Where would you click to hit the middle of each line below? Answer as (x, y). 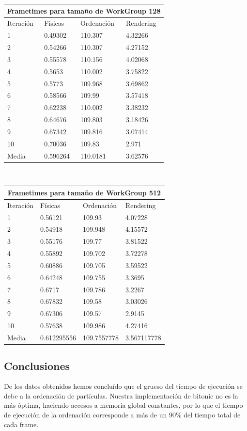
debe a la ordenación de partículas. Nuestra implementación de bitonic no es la (121, 395)
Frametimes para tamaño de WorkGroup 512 (84, 192)
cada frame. (21, 424)
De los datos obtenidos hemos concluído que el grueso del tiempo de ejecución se (123, 386)
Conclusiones (37, 366)
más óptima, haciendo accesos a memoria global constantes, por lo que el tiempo (123, 405)
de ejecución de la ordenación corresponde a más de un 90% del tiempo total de (122, 415)
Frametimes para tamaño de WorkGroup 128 (84, 10)
